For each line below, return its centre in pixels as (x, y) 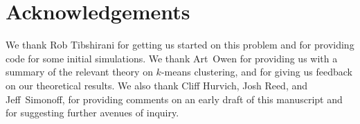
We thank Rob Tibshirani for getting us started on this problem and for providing (180, 45)
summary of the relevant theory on (79, 72)
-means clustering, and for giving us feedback (256, 72)
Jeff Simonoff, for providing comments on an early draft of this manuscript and (174, 99)
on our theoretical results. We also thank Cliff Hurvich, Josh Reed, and (157, 85)
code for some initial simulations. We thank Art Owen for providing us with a (172, 58)
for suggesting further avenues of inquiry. (92, 113)
